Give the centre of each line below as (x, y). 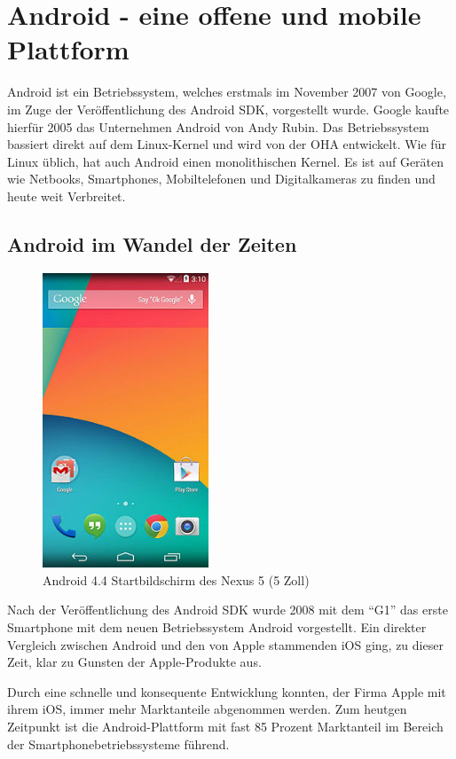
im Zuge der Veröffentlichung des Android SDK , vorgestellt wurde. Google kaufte (228, 109)
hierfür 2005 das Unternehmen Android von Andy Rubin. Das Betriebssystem (218, 126)
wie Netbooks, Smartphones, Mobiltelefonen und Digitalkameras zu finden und (221, 179)
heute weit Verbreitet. (67, 196)
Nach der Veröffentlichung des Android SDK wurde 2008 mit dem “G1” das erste (228, 610)
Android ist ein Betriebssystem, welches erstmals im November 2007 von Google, (227, 92)
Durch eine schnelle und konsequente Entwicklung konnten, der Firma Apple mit (227, 691)
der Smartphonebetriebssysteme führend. (118, 743)
